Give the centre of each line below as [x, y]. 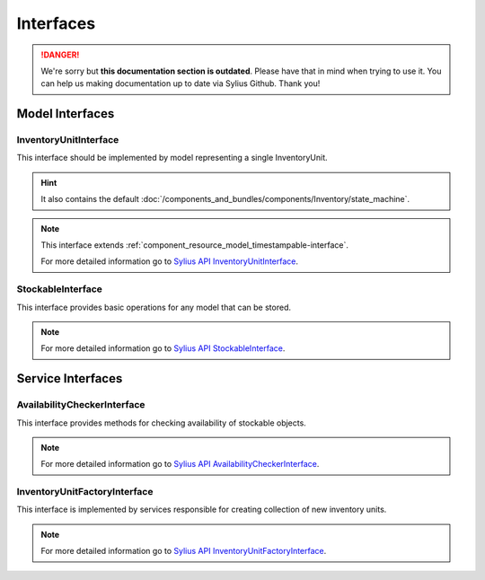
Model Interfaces [66, 114]
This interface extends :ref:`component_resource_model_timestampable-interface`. [195, 245]
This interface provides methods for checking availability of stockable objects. [162, 423]
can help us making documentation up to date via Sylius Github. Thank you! [181, 83]
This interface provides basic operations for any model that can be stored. [154, 307]
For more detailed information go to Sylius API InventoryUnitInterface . [170, 261]
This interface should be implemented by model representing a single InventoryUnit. [172, 158]
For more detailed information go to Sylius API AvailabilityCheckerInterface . [180, 464]
